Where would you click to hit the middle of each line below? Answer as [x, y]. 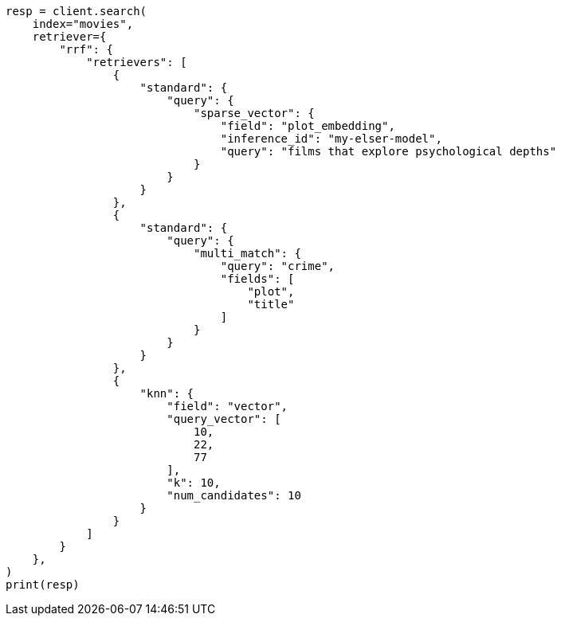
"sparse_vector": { [254, 113]
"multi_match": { [247, 253]
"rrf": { [86, 49]
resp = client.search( [76, 11]
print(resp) [43, 585]
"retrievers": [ [137, 62]
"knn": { [167, 393]
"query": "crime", [278, 266]
